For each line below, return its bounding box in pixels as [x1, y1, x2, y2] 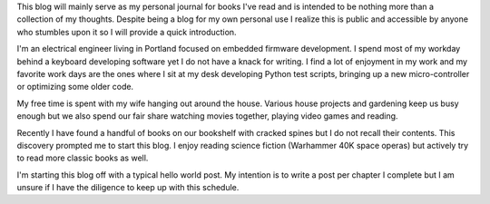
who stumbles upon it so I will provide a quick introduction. [16, 26, 237, 37]
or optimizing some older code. [16, 82, 134, 92]
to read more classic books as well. [16, 152, 149, 163]
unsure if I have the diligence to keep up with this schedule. [16, 182, 240, 193]
